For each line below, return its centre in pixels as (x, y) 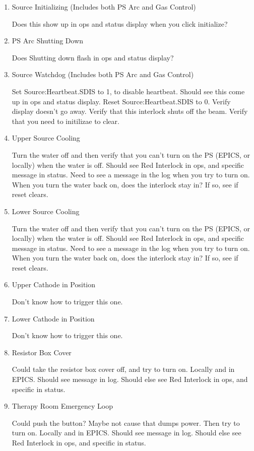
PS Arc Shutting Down (48, 41)
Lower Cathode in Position (53, 318)
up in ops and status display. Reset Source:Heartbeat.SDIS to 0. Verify (121, 101)
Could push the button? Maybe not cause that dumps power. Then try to (126, 423)
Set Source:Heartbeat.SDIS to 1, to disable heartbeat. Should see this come (128, 91)
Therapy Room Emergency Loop (62, 406)
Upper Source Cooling (46, 138)
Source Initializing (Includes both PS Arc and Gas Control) (104, 7)
